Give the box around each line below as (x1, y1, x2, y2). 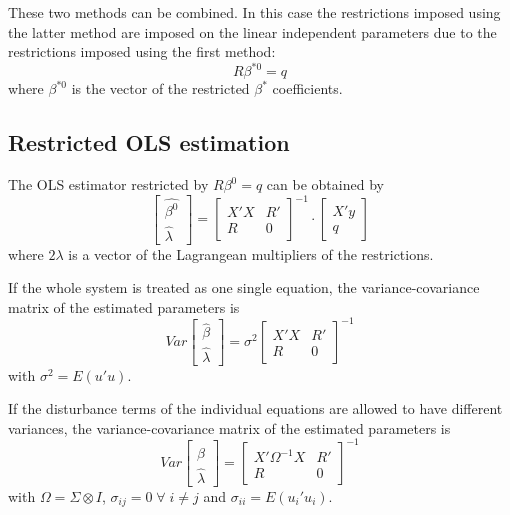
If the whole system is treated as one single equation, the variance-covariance (8, 277, 480, 298)
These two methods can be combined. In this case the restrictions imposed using (8, 2, 501, 22)
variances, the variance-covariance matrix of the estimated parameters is (8, 417, 451, 438)
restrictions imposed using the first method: (8, 41, 276, 62)
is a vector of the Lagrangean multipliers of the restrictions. (68, 243, 434, 264)
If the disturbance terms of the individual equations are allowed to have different (8, 398, 503, 419)
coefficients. (272, 78, 343, 99)
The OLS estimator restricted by (8, 174, 209, 195)
